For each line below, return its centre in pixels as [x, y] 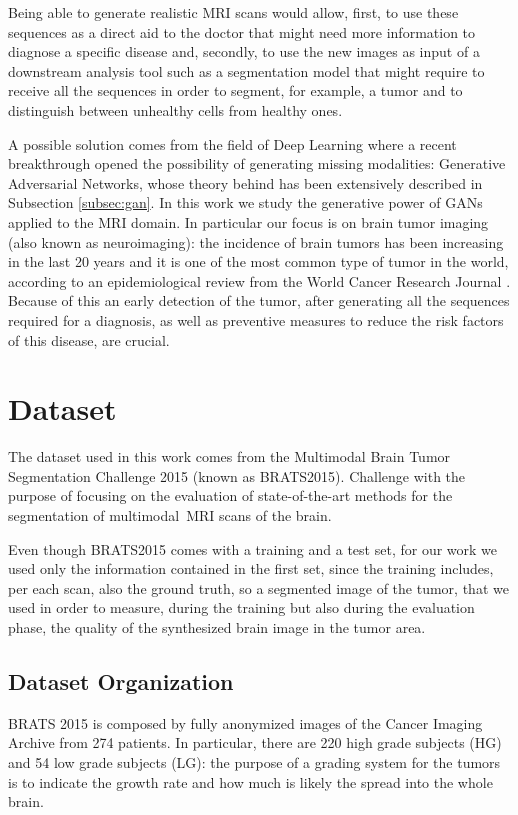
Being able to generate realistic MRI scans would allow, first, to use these [233, 12]
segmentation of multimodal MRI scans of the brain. [170, 515]
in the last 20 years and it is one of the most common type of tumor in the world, [258, 261]
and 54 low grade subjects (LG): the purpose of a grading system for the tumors [254, 761]
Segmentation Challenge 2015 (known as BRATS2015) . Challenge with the [237, 475]
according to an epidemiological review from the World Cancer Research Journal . [259, 280]
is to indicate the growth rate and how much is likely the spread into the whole [250, 781]
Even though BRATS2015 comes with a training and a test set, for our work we [253, 548]
